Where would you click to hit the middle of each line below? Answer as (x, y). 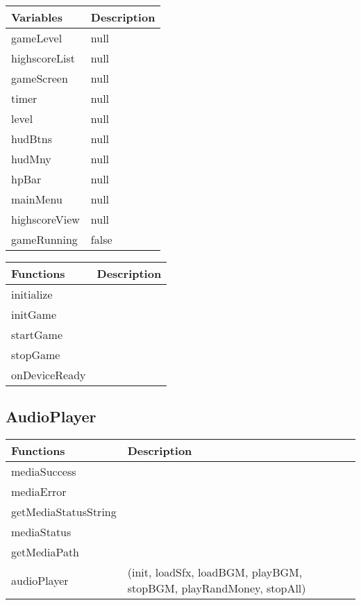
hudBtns (32, 139)
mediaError (39, 492)
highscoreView (45, 219)
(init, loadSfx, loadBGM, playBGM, (215, 572)
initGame (34, 314)
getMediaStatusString (64, 512)
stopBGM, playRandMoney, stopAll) (217, 588)
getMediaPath (45, 552)
